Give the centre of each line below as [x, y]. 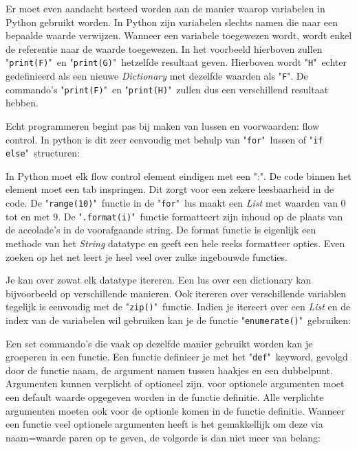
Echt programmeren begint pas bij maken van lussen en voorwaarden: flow [163, 125]
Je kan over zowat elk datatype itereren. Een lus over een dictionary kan [159, 280]
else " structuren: [43, 153]
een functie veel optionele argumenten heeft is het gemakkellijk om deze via [164, 424]
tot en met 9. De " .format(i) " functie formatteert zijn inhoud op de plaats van [174, 216]
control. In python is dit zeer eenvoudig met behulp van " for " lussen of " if [164, 139]
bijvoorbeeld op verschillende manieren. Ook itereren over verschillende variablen [176, 293]
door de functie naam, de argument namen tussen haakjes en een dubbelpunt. [169, 370]
